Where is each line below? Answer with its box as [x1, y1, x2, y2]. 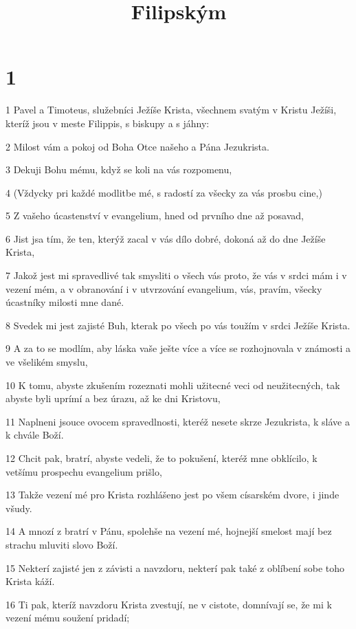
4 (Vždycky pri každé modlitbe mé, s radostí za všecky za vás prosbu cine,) [5, 185, 322, 199]
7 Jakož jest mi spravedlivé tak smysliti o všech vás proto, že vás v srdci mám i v [5, 268, 347, 283]
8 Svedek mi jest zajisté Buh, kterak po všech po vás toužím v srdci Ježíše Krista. [5, 318, 351, 332]
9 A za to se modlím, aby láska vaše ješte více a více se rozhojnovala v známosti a [5, 341, 351, 355]
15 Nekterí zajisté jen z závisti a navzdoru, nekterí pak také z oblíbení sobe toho [5, 560, 345, 575]
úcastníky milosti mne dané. [5, 295, 124, 309]
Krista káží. [5, 574, 55, 588]
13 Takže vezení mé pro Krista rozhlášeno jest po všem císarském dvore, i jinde [5, 487, 340, 502]
